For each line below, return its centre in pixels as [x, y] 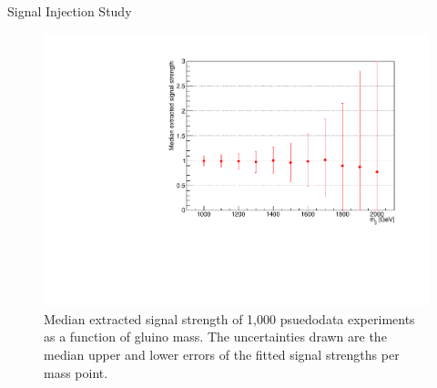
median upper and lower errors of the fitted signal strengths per [222, 355]
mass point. [76, 372]
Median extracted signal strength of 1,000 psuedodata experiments [229, 318]
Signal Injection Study [70, 11]
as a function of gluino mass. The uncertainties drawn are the [215, 337]
